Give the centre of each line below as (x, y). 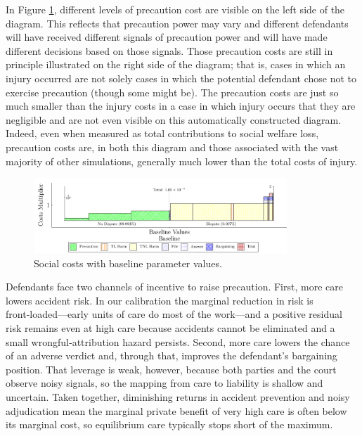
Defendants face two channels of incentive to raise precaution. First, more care (174, 287)
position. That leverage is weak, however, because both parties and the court (171, 369)
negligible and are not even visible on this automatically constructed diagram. (174, 119)
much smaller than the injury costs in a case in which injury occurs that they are (181, 106)
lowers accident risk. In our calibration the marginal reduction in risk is (160, 300)
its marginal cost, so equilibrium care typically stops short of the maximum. (169, 424)
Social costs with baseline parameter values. (128, 263)
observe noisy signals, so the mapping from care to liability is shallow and (164, 383)
